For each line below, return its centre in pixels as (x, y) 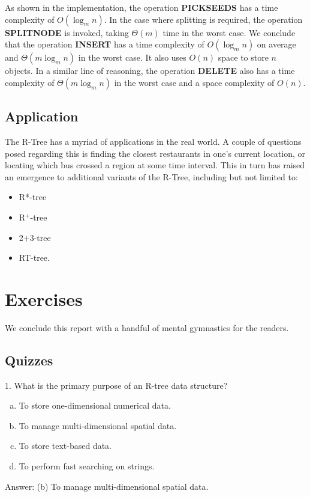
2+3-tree (35, 237)
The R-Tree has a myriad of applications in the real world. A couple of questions (153, 141)
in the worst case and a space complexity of (194, 82)
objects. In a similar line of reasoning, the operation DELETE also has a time (150, 71)
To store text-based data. (65, 446)
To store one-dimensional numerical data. (95, 405)
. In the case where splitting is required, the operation (203, 19)
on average (276, 44)
